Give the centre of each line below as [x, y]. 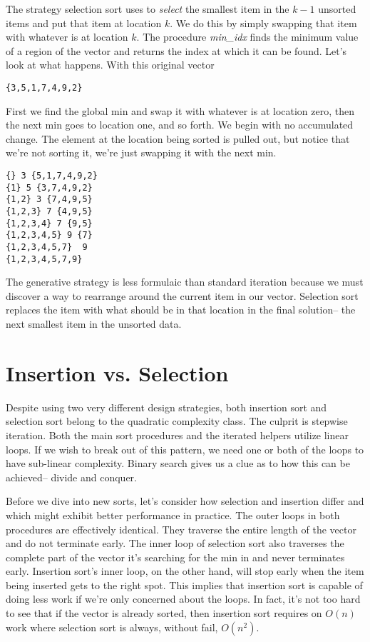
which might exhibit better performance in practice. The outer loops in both [173, 515]
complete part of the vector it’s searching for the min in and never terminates [175, 557]
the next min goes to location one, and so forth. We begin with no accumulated [180, 125]
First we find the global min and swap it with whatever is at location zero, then [180, 110]
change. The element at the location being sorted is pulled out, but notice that [178, 138]
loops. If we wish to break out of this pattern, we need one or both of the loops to [185, 449]
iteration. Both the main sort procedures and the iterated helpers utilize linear [177, 435]
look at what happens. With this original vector [110, 65]
